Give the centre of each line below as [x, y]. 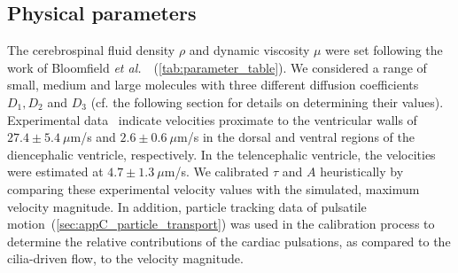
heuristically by [362, 172]
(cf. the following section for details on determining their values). [267, 101]
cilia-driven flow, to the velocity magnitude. [125, 258]
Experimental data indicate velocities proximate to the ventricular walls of [212, 119]
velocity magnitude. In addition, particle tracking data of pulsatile [187, 206]
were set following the [384, 50]
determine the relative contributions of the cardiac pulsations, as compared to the [229, 241]
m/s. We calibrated [217, 172]
